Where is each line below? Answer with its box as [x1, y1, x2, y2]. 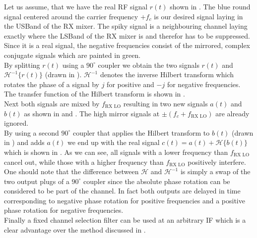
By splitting [4, 59, 40, 70]
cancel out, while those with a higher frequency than [4, 156, 164, 167]
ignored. [4, 118, 29, 128]
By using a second [4, 127, 59, 138]
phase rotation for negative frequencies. [4, 205, 124, 215]
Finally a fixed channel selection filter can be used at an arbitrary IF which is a [4, 215, 246, 225]
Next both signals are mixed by [4, 98, 100, 108]
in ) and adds [4, 137, 45, 147]
